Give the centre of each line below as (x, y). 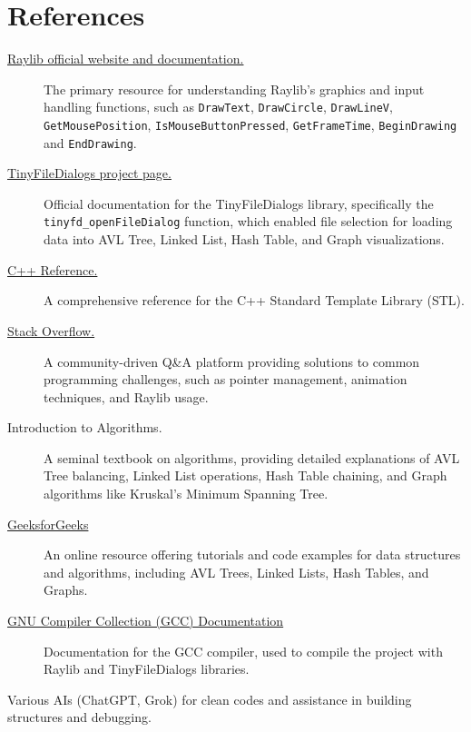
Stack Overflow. (51, 330)
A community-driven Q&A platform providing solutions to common (232, 361)
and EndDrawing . (90, 142)
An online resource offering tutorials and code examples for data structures (252, 554)
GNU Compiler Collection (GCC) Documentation (146, 621)
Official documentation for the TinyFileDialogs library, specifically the (239, 203)
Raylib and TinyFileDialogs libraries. (147, 669)
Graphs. (66, 590)
